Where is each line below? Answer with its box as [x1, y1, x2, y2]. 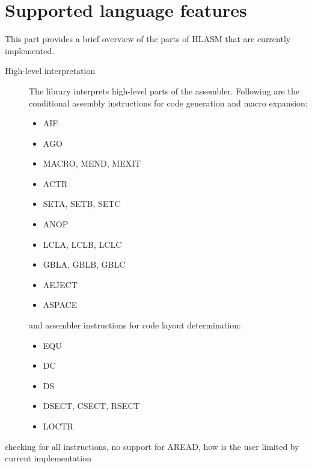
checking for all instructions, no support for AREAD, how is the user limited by [5, 440, 299, 452]
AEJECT [43, 278, 78, 291]
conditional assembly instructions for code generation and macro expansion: [29, 96, 308, 109]
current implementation [5, 452, 91, 464]
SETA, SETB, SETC [43, 197, 121, 210]
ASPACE [43, 298, 78, 311]
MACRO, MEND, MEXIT [43, 157, 141, 170]
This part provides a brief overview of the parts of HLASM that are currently [5, 32, 291, 45]
